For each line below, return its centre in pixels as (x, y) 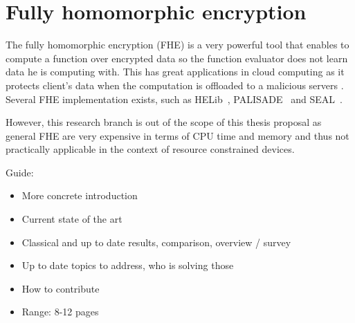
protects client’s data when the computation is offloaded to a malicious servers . (175, 85)
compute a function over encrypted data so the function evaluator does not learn (177, 58)
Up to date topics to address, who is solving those (128, 265)
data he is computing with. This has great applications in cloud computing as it (175, 72)
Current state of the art (72, 219)
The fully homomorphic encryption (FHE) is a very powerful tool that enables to (177, 45)
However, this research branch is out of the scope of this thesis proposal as (164, 122)
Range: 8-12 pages (60, 312)
